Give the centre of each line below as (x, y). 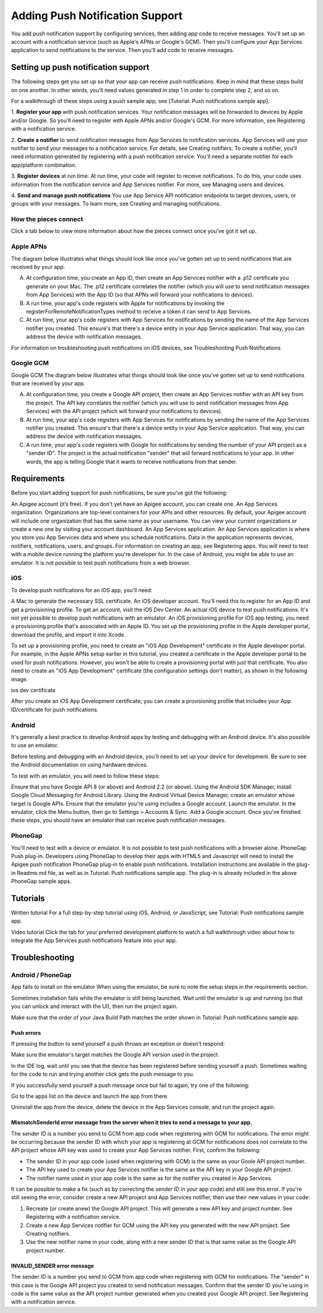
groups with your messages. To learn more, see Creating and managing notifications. (116, 204)
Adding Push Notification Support (97, 16)
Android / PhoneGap (41, 975)
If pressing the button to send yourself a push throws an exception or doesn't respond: (118, 1043)
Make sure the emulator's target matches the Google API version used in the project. (115, 1055)
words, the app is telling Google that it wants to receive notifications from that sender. (132, 461)
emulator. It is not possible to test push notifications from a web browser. (101, 563)
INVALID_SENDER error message (53, 1266)
